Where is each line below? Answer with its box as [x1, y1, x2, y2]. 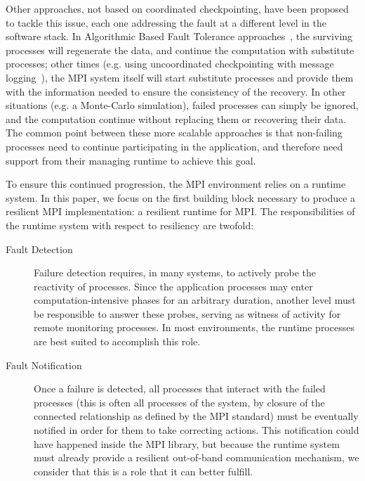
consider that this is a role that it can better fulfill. [34, 463, 253, 478]
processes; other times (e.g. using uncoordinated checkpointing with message [6, 56, 334, 71]
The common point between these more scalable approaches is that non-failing [6, 125, 343, 140]
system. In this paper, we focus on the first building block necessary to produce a [6, 190, 356, 205]
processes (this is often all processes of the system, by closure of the [34, 395, 325, 409]
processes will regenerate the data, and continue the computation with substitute [6, 42, 354, 57]
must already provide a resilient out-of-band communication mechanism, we [34, 450, 359, 465]
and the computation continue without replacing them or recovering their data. [6, 111, 347, 126]
